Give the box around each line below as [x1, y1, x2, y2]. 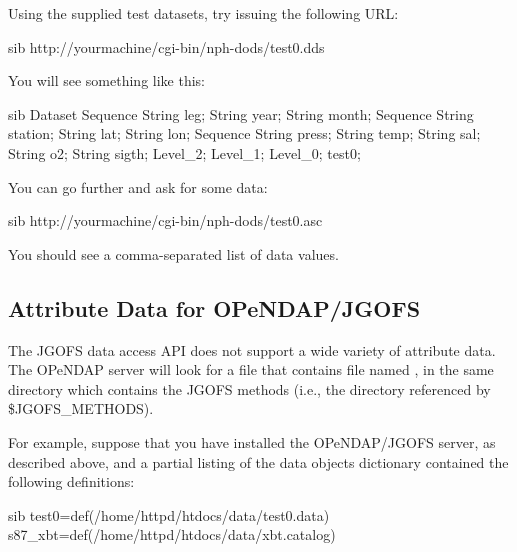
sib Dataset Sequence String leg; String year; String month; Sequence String [8, 103, 474, 124]
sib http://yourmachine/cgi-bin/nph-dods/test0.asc [8, 210, 323, 231]
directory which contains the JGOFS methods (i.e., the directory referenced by [8, 378, 491, 399]
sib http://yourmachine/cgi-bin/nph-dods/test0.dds [8, 36, 325, 57]
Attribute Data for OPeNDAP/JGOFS [8, 292, 421, 323]
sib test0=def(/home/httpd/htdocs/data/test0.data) [8, 504, 330, 525]
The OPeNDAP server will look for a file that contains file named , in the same [8, 359, 494, 380]
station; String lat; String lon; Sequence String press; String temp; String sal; [8, 123, 481, 144]
